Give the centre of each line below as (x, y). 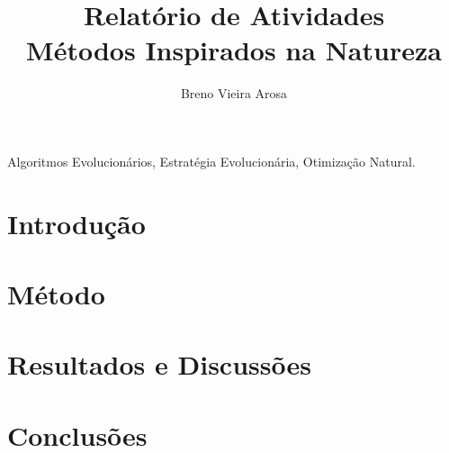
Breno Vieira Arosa (234, 93)
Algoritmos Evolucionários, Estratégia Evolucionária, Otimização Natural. (211, 161)
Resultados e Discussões (159, 364)
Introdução (76, 223)
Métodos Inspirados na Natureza (234, 50)
